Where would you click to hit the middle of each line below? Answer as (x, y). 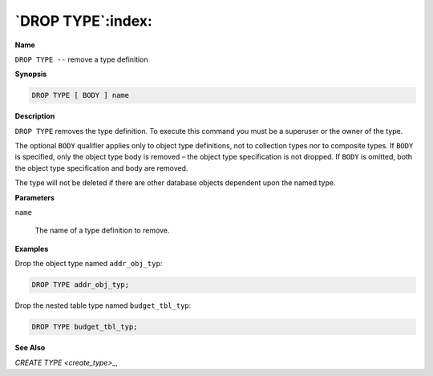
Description (35, 116)
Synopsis (31, 74)
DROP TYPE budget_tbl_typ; (85, 327)
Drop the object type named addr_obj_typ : (89, 264)
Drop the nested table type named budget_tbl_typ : (103, 305)
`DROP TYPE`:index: (83, 21)
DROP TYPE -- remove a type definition (81, 59)
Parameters (35, 197)
